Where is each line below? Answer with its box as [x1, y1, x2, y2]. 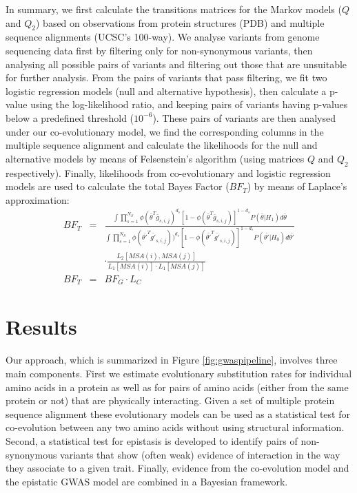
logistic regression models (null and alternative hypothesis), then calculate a [6, 83, 327, 98]
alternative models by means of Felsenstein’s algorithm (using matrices [6, 151, 305, 165]
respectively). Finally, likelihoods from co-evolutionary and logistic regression [6, 165, 331, 180]
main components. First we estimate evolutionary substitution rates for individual [6, 366, 352, 380]
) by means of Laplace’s [247, 179, 347, 193]
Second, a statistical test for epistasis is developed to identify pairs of [6, 433, 298, 448]
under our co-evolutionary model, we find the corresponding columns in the [6, 124, 324, 138]
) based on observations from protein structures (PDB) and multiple [36, 15, 325, 30]
